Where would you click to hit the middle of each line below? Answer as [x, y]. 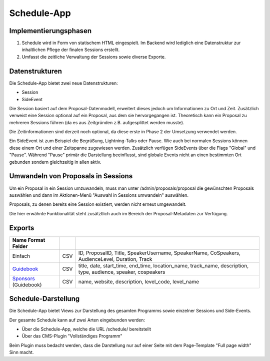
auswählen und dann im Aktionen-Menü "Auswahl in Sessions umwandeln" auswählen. [99, 195]
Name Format [29, 240]
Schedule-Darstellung [44, 299]
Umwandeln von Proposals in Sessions [71, 176]
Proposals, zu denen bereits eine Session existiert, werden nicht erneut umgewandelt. [98, 204]
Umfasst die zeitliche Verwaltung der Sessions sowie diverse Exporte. [94, 57]
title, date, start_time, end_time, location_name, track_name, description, [163, 265]
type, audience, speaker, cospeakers [122, 272]
